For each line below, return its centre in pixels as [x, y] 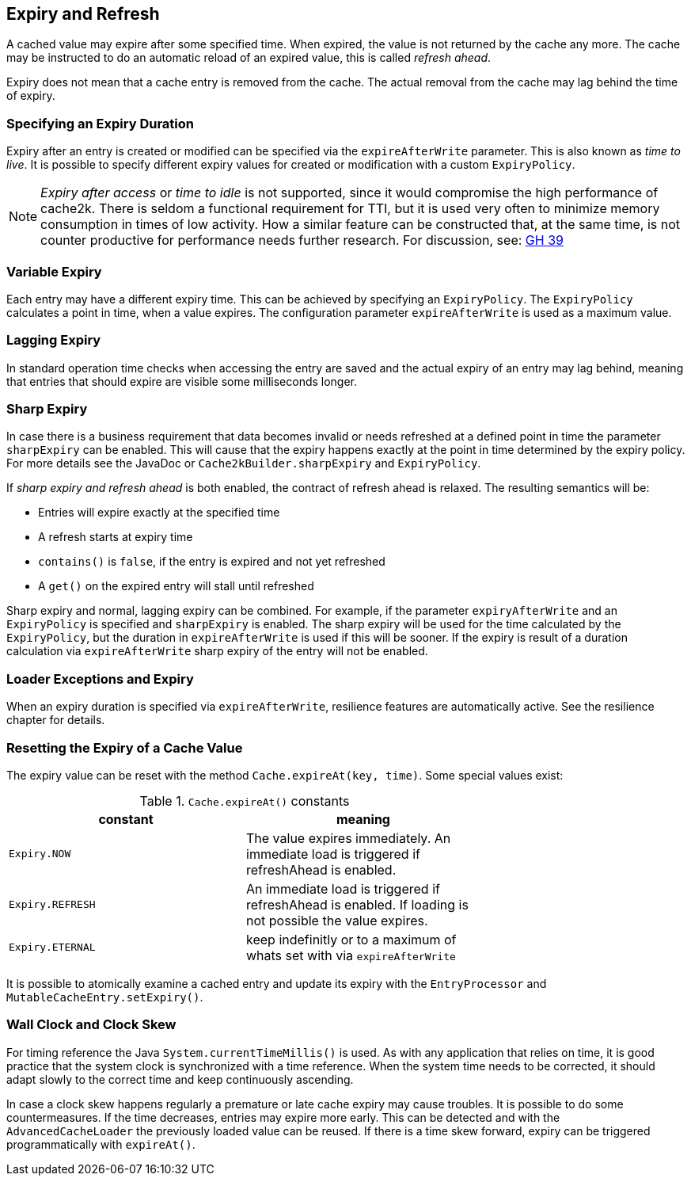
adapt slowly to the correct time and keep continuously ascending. [180, 1079]
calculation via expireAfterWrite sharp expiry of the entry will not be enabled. [217, 651]
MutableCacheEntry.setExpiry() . [105, 997]
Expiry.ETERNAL [52, 948]
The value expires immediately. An [349, 838]
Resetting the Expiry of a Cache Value [125, 747]
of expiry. [31, 96]
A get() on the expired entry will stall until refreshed [176, 586]
